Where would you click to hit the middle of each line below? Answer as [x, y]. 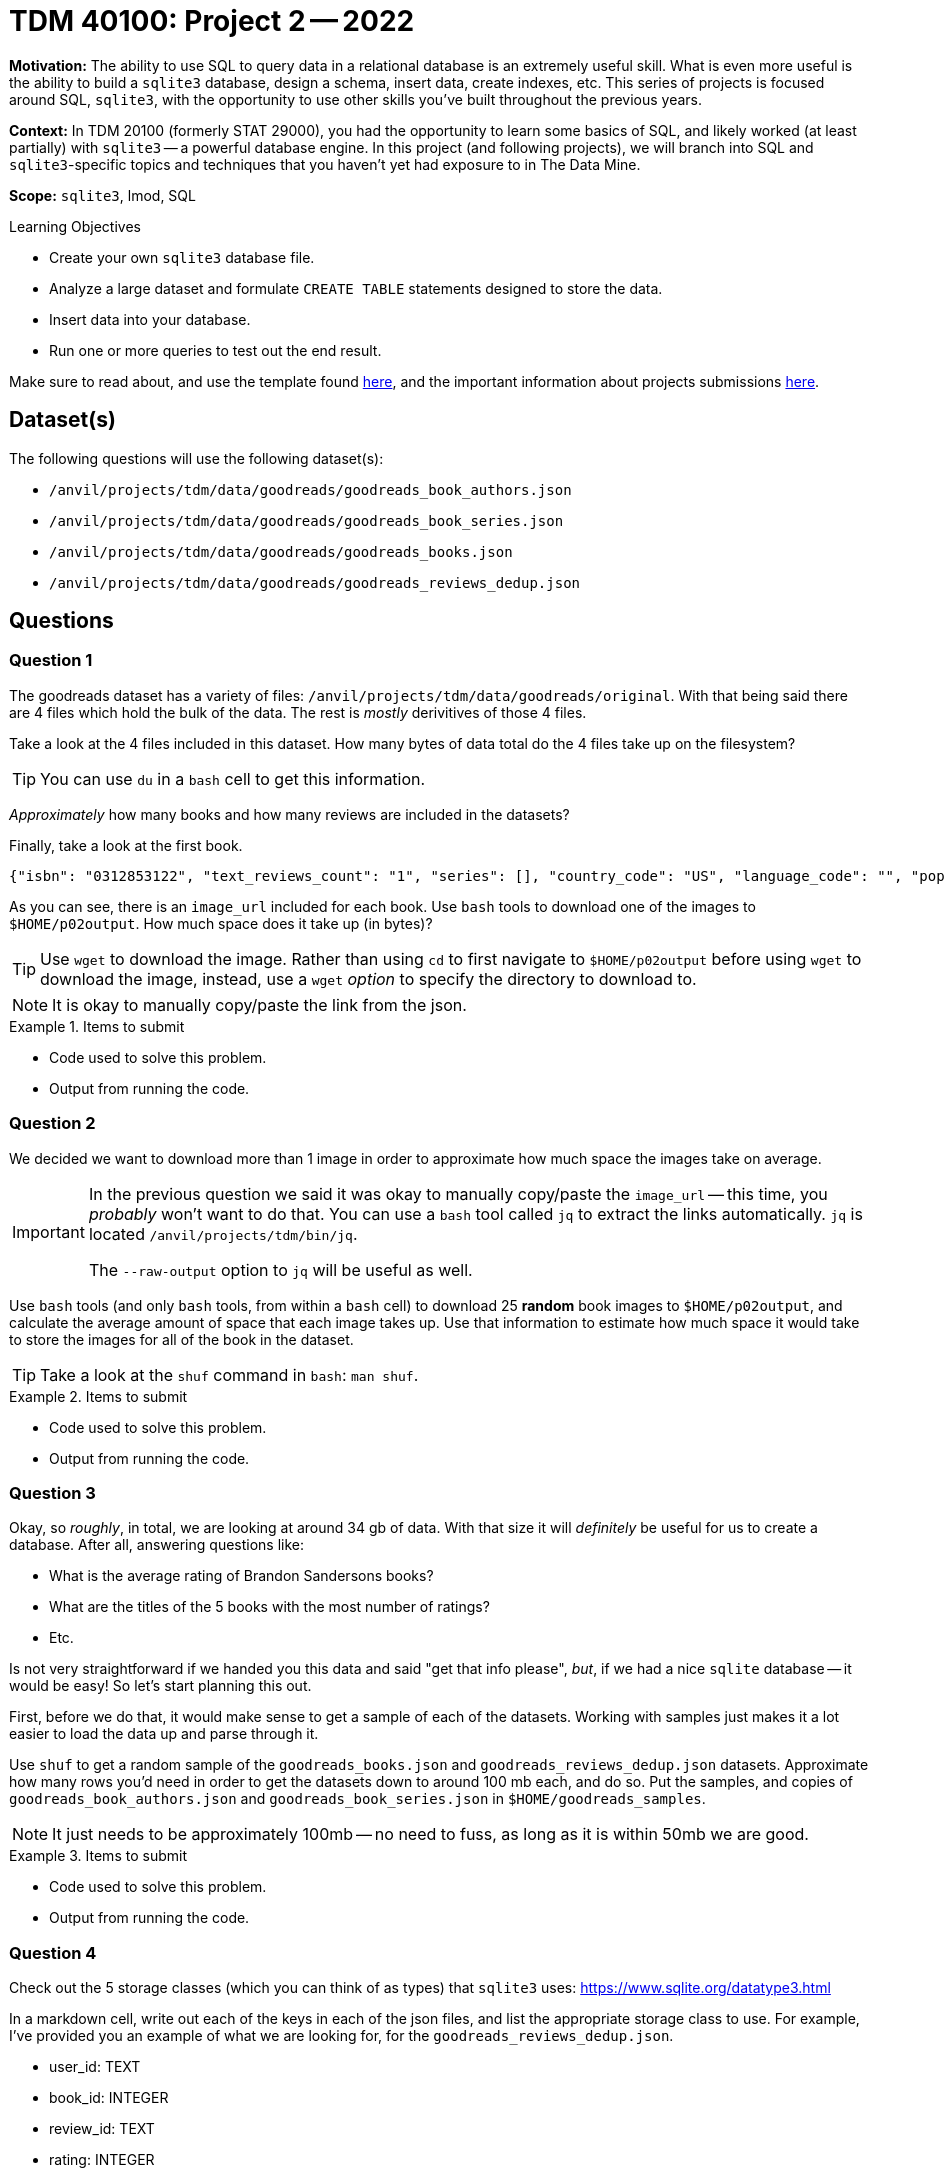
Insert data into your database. [150, 319]
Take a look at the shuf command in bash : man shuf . [229, 1374]
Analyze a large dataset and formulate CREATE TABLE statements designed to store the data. [356, 288]
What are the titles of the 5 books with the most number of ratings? [269, 1607]
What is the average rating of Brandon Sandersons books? [241, 1576]
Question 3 [52, 1492]
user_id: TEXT [95, 2067]
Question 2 [52, 1123]
